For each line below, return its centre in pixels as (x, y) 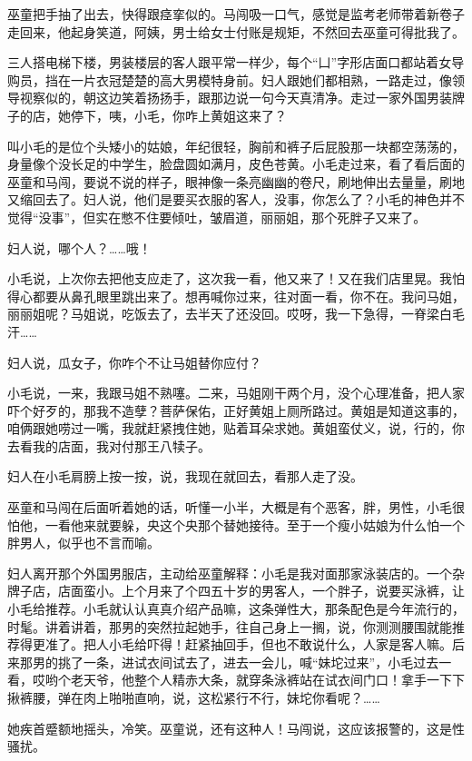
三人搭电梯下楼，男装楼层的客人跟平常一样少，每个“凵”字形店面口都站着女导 (236, 62)
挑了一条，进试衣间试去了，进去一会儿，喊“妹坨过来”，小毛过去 (248, 662)
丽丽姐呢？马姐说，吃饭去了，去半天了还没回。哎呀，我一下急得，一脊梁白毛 (236, 314)
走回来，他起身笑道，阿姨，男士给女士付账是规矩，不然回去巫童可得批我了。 (236, 31)
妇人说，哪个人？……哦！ (79, 247)
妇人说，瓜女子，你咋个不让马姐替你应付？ (134, 362)
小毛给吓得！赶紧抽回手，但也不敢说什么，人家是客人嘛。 (280, 644)
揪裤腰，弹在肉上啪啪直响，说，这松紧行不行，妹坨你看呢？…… (194, 697)
